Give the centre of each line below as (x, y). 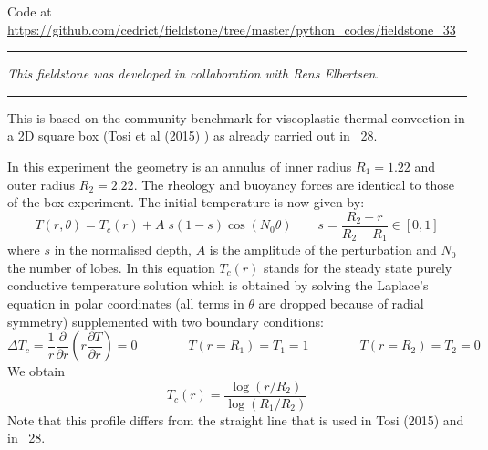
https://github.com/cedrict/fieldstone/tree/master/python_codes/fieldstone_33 (232, 29)
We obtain (36, 371)
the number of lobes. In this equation (111, 267)
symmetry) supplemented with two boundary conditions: (166, 321)
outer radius (42, 184)
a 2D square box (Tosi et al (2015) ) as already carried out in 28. (192, 136)
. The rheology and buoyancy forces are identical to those (294, 184)
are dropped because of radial (341, 303)
